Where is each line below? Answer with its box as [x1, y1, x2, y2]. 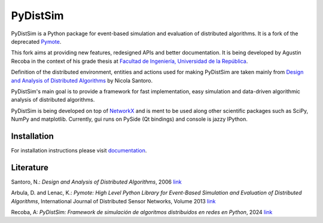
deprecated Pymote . [11, 38, 62, 45]
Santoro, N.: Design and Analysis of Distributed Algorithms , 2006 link [11, 178, 182, 185]
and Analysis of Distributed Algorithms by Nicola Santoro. [11, 77, 153, 84]
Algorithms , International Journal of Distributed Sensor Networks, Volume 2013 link [11, 197, 216, 204]
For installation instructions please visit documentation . [11, 146, 147, 154]
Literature [11, 162, 49, 173]
